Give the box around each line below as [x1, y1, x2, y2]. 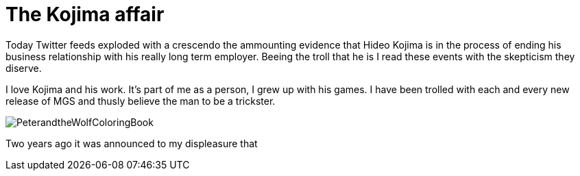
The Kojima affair [5, 3, 165, 26]
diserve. [5, 62, 42, 74]
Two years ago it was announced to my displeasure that [5, 137, 258, 149]
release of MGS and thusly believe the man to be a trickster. [5, 95, 276, 107]
